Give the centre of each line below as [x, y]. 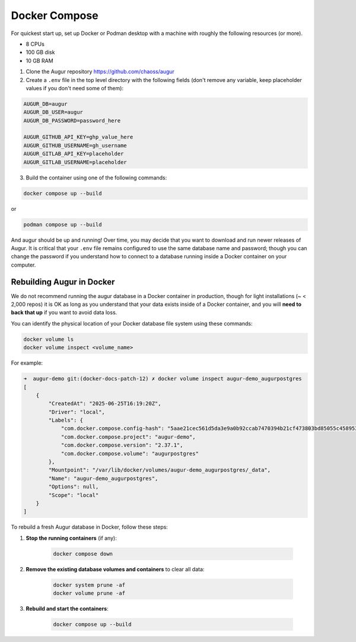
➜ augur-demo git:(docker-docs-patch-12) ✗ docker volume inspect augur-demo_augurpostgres [163, 379]
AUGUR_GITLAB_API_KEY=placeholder [74, 154]
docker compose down [83, 554]
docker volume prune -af [89, 593]
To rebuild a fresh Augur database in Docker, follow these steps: [90, 527]
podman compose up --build [63, 224]
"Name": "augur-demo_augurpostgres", [103, 478]
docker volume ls [49, 339]
